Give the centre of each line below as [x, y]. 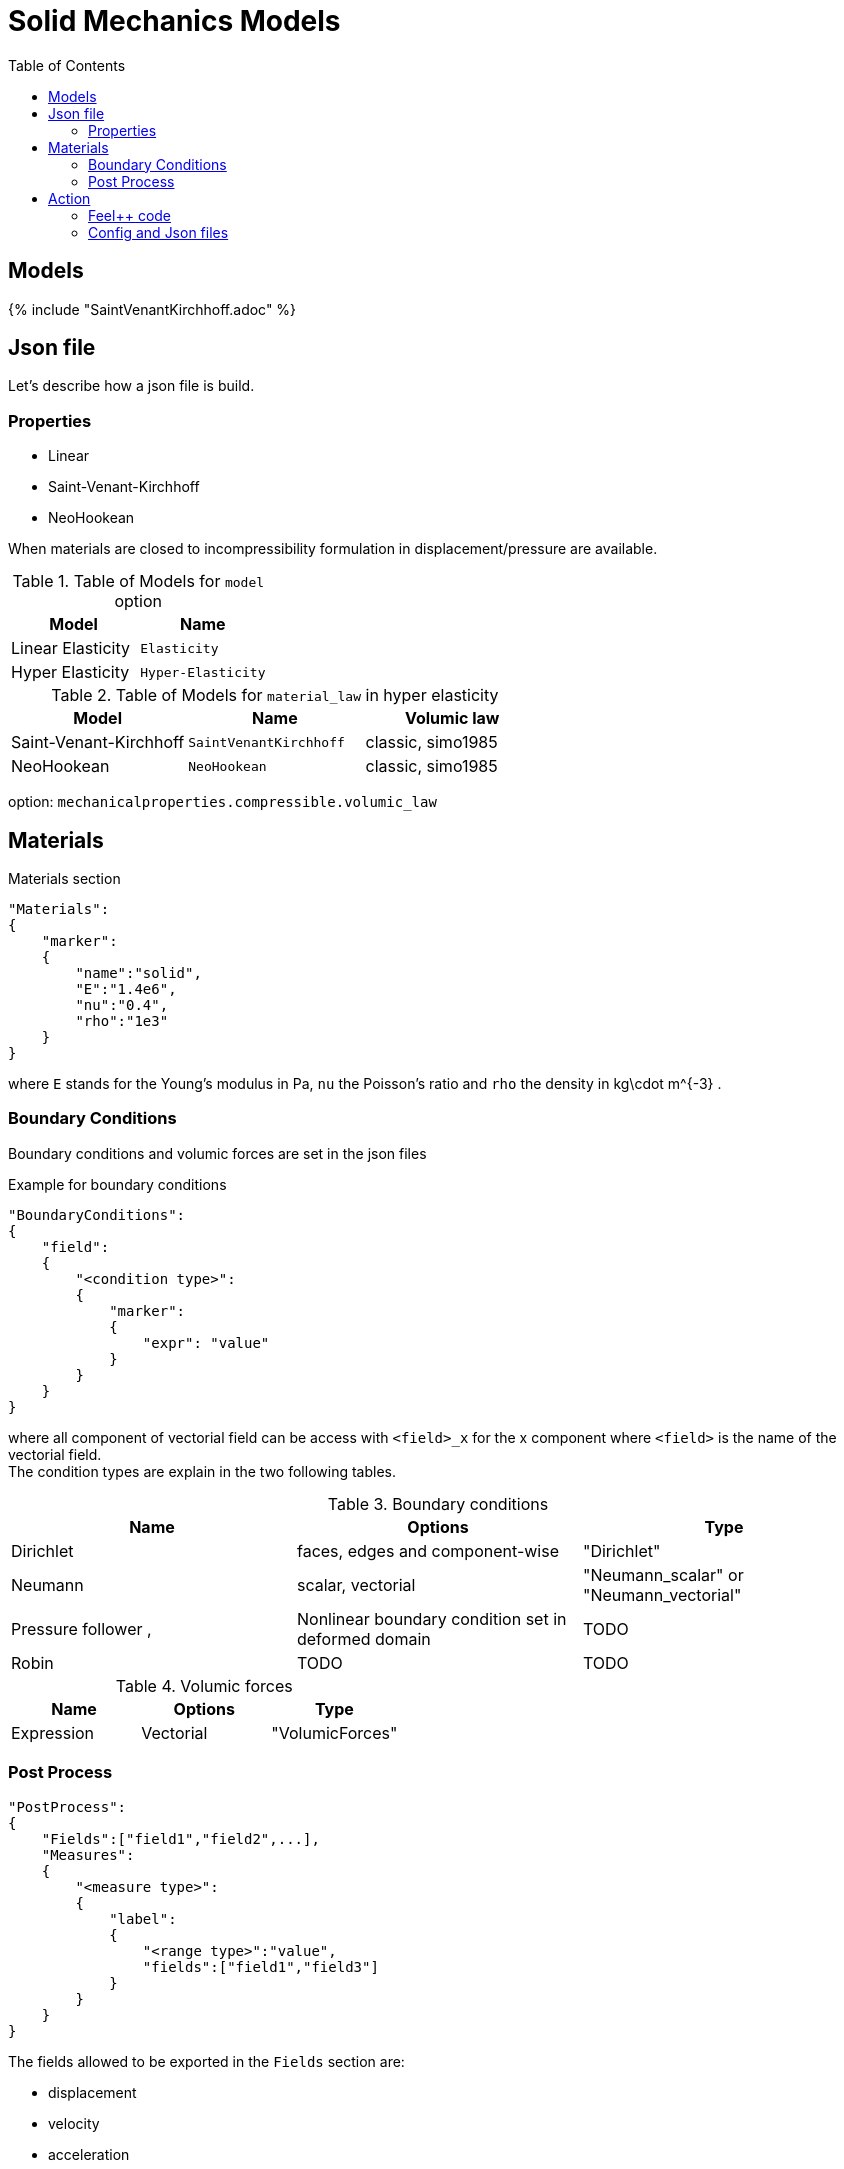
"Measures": [88, 1854]
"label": [143, 1918]
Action [69, 198]
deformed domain [363, 1638]
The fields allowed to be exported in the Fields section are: [206, 2061]
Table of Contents [67, 65]
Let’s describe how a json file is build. [131, 386]
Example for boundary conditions [117, 1184]
